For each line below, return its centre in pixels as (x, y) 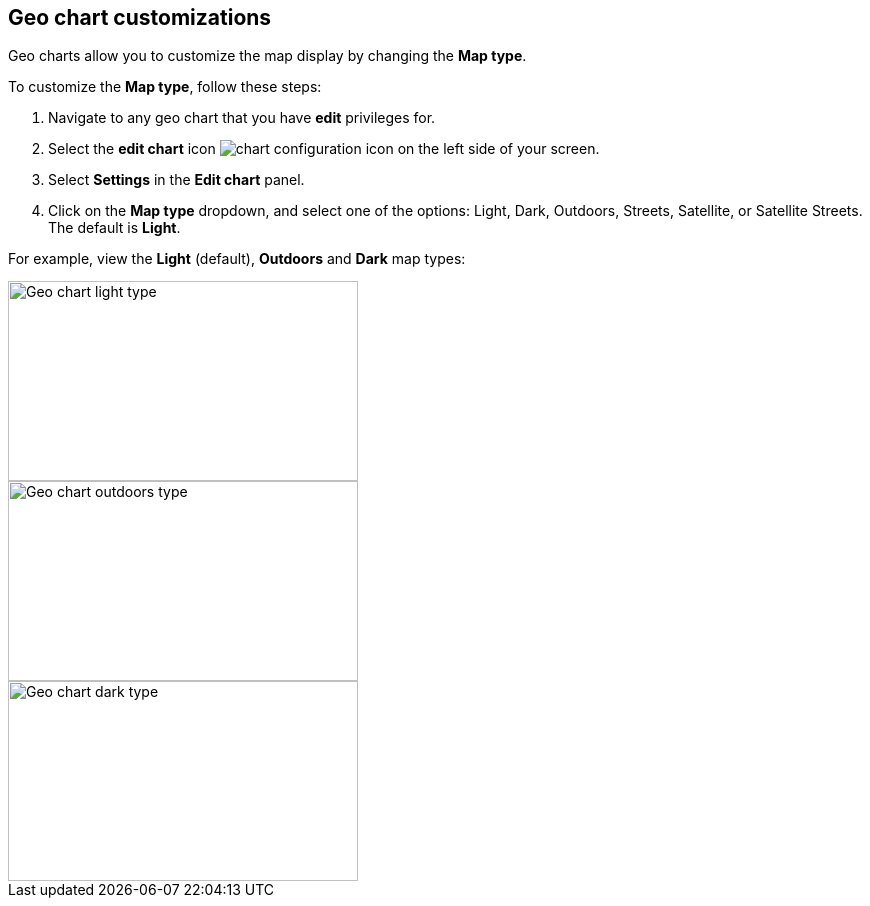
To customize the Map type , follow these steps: (165, 87)
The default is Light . (114, 228)
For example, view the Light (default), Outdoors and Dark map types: (237, 259)
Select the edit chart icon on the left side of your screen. (324, 149)
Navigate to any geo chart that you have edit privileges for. (242, 118)
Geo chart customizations (140, 17)
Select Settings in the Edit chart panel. (176, 180)
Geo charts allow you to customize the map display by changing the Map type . (267, 56)
